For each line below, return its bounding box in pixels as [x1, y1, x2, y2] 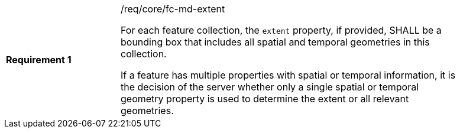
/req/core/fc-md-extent [121, 3, 225, 15]
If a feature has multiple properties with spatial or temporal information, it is [121, 69, 456, 81]
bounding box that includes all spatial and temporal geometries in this [121, 36, 430, 48]
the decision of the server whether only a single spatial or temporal [121, 81, 419, 93]
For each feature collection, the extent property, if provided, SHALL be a [121, 24, 442, 36]
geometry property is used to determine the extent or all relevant [121, 93, 409, 105]
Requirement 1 [6, 54, 72, 66]
